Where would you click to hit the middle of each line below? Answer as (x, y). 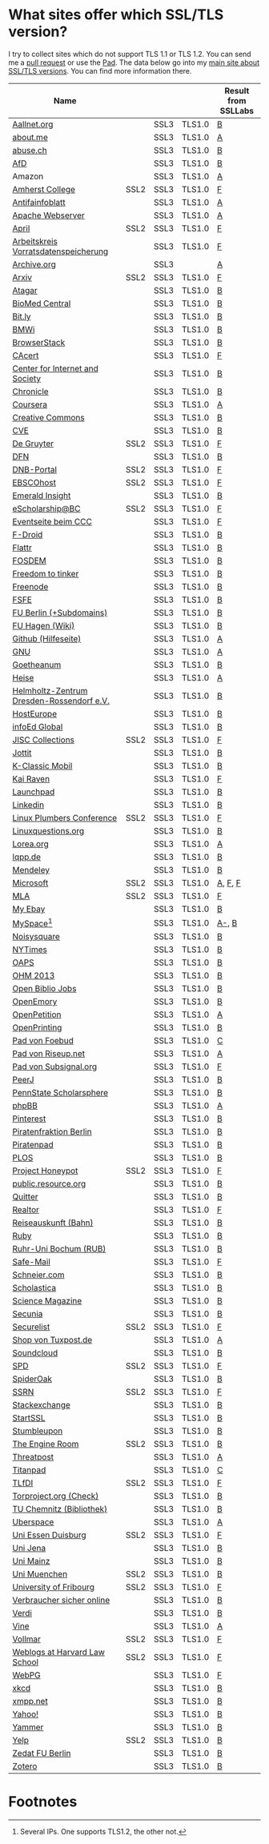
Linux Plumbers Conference (65, 818)
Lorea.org (31, 844)
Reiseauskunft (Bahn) (53, 1223)
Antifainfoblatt (39, 202)
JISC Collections (43, 740)
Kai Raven (31, 778)
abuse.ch (30, 150)
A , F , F (229, 882)
